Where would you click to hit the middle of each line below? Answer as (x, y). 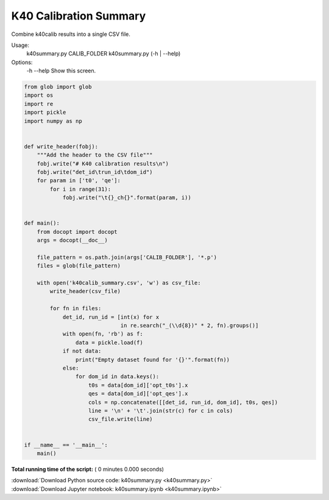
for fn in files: (76, 308)
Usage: (20, 45)
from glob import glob (58, 87)
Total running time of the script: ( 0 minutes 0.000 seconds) (88, 469)
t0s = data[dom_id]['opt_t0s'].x (138, 385)
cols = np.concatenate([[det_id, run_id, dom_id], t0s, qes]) (183, 402)
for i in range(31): (80, 189)
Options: (22, 62)
